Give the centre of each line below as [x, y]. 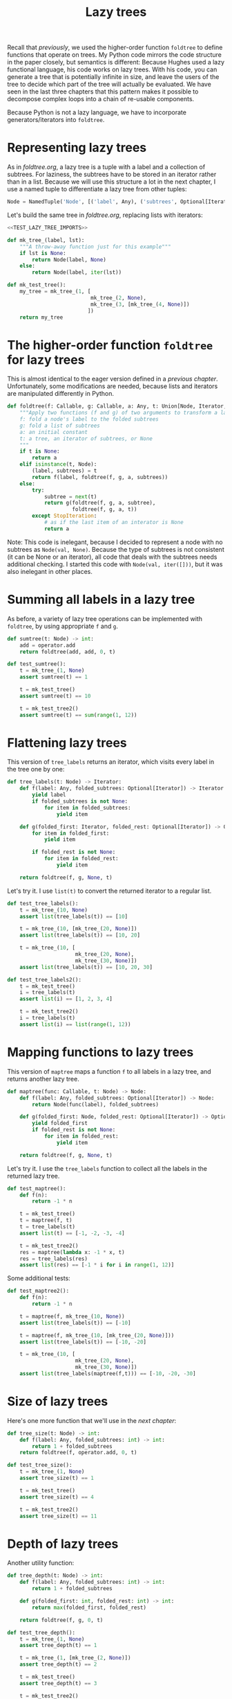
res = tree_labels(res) [54, 1259]
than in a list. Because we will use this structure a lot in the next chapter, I [112, 182]
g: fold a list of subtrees [60, 426]
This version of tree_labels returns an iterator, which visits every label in [111, 762]
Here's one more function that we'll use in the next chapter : [92, 1420]
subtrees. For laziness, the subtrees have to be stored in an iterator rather [112, 175]
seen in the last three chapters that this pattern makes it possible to [103, 92]
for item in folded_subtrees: [87, 808]
